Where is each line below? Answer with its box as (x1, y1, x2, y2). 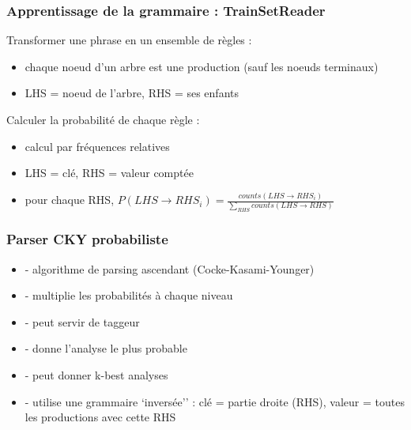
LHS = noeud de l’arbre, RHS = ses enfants (25, 85, 239, 101)
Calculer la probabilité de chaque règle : (6, 111, 200, 127)
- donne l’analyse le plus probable (25, 340, 187, 356)
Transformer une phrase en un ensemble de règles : (6, 32, 252, 48)
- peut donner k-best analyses (25, 366, 168, 383)
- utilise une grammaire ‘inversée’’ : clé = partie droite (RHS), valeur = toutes (25, 393, 405, 409)
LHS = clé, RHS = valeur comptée (25, 164, 194, 181)
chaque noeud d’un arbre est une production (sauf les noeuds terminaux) (25, 58, 379, 74)
